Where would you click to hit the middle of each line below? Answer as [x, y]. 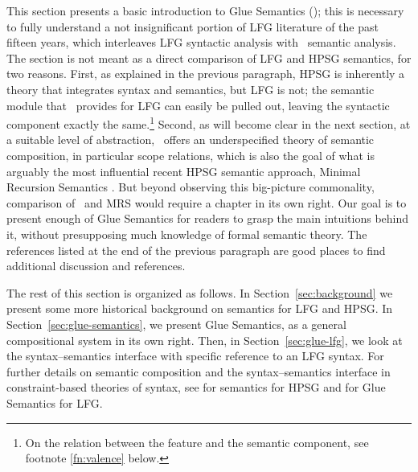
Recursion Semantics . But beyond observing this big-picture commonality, [191, 187]
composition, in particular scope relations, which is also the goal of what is [191, 155]
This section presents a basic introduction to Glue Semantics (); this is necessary [205, 10]
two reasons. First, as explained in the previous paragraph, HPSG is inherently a [206, 74]
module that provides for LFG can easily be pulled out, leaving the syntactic [198, 105]
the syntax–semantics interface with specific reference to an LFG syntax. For [195, 356]
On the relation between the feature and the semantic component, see [197, 442]
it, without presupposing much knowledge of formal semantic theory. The [187, 234]
